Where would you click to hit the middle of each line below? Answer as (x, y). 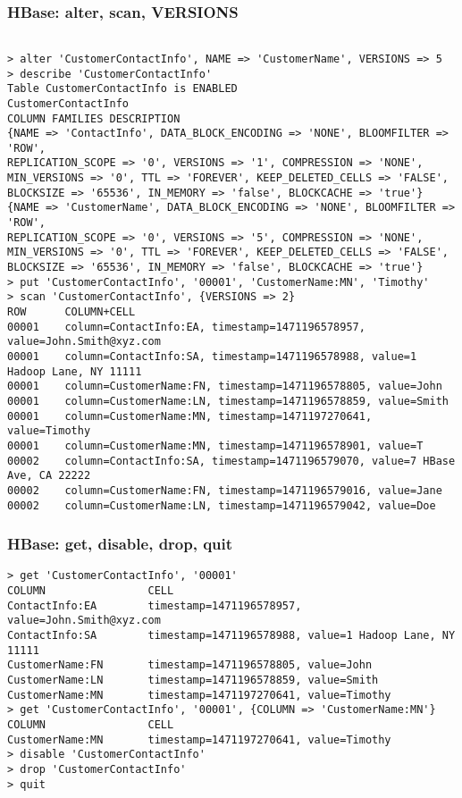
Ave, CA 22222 (49, 476)
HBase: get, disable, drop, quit (120, 544)
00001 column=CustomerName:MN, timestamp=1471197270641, (190, 416)
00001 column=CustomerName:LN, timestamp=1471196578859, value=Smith (228, 401)
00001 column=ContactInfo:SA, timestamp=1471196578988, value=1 (212, 357)
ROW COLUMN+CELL (71, 312)
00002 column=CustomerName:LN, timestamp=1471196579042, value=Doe (222, 505)
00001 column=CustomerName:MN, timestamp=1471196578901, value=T (215, 445)
